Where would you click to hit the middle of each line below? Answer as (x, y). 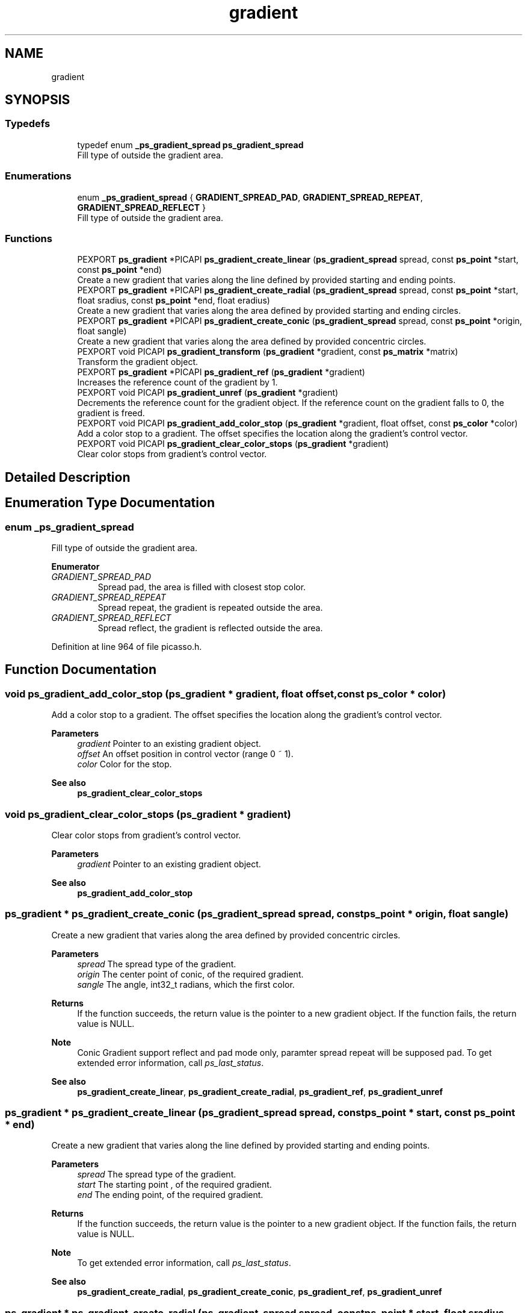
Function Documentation (81, 670)
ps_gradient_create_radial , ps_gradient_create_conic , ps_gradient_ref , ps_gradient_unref (260, 1292)
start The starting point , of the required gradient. (174, 1185)
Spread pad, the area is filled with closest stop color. (202, 587)
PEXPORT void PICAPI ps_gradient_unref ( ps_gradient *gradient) (208, 393)
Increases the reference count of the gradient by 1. (177, 382)
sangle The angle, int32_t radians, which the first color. (186, 984)
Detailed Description (68, 477)
